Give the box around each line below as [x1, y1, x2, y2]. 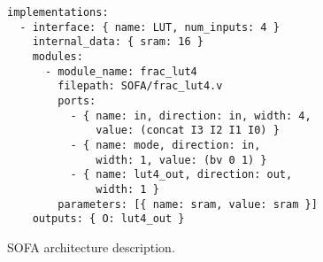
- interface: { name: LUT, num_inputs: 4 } [19, 20, 280, 34]
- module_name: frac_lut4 [44, 65, 197, 78]
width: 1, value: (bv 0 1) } [96, 153, 267, 166]
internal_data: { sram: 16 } [32, 35, 204, 49]
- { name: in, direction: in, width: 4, [70, 109, 311, 122]
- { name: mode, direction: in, [70, 138, 261, 151]
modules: [32, 50, 83, 63]
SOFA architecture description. [7, 237, 175, 256]
